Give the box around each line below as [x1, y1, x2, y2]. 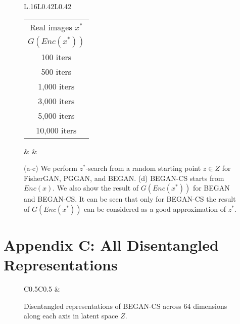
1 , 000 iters [38, 80, 75, 92]
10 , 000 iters [36, 124, 77, 136]
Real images [29, 21, 72, 33]
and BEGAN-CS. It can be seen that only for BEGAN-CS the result [24, 194, 236, 204]
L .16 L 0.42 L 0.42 [24, 1, 71, 11]
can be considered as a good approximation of [84, 203, 226, 214]
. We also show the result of [53, 182, 139, 193]
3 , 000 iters [38, 95, 75, 107]
